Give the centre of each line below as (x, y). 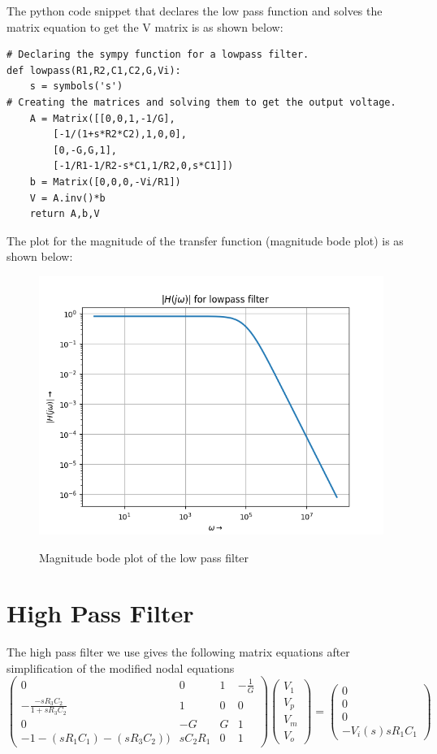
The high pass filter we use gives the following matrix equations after (178, 652)
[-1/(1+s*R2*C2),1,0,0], (120, 134)
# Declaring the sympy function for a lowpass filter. (158, 55)
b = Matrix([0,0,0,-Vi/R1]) (105, 182)
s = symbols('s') (76, 87)
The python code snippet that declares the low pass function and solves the (195, 11)
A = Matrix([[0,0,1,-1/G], (102, 118)
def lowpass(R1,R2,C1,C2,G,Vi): (94, 70)
